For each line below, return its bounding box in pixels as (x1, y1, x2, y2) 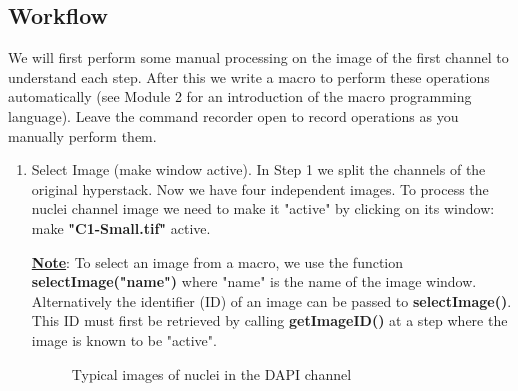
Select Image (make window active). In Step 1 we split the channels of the (31, 159, 486, 180)
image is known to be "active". (31, 329, 217, 350)
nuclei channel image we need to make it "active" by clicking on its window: (31, 198, 495, 219)
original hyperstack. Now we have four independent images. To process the (31, 178, 489, 199)
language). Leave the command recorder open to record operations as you (8, 105, 459, 126)
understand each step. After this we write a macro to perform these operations (8, 66, 490, 87)
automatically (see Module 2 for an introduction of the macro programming (8, 86, 472, 107)
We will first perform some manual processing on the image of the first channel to (8, 47, 509, 68)
